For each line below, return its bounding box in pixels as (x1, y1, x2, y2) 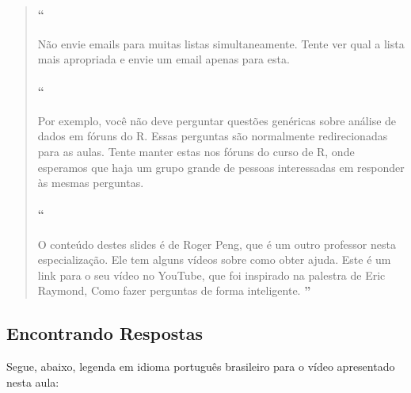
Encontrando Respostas (6, 321, 203, 345)
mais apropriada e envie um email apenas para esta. (37, 51, 290, 67)
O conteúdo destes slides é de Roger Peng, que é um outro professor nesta (37, 235, 396, 252)
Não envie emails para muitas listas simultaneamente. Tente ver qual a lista (37, 35, 405, 52)
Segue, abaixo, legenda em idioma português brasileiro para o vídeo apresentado (6, 358, 395, 375)
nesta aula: (6, 373, 59, 390)
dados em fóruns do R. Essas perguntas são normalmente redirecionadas (37, 128, 388, 144)
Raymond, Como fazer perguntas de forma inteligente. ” (37, 282, 311, 299)
